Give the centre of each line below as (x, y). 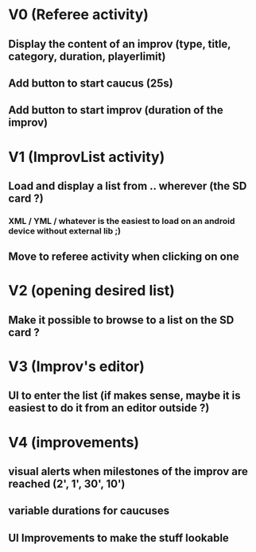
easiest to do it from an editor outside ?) (109, 408)
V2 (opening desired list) (91, 291)
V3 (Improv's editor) (77, 367)
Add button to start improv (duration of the (116, 110)
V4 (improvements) (74, 442)
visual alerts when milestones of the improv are (128, 471)
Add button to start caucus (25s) (91, 83)
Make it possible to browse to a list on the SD (121, 320)
